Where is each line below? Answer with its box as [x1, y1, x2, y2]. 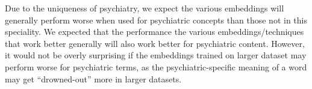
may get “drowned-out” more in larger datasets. [5, 72, 182, 85]
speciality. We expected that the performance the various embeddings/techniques [5, 25, 304, 38]
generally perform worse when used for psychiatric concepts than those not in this [5, 13, 307, 26]
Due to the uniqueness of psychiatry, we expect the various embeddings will [5, 2, 284, 14]
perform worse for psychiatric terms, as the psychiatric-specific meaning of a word [5, 60, 307, 73]
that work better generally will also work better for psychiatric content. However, [5, 37, 305, 49]
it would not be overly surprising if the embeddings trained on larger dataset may [5, 49, 307, 61]
